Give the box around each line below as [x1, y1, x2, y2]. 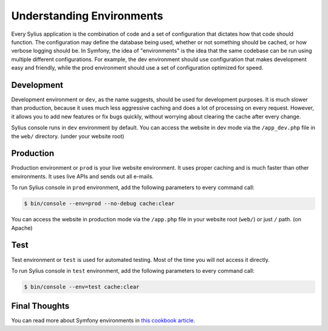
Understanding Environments [11, 9, 163, 22]
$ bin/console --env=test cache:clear [24, 283, 140, 290]
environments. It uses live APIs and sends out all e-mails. [11, 173, 154, 180]
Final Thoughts [11, 301, 70, 312]
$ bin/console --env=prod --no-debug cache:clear [24, 200, 175, 207]
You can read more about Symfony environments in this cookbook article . [11, 317, 196, 324]
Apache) [11, 224, 33, 232]
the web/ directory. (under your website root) [11, 132, 125, 139]
